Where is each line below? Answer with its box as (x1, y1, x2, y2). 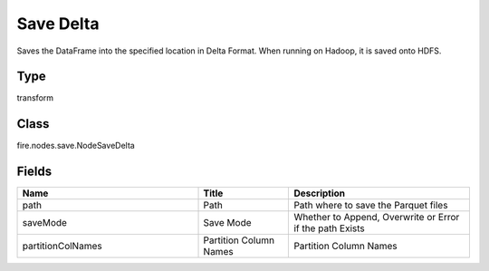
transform (16, 92, 54, 103)
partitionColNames (22, 240, 103, 253)
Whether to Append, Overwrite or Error (293, 211, 460, 224)
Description (293, 187, 346, 199)
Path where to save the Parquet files (293, 199, 448, 212)
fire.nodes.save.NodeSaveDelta (16, 140, 135, 151)
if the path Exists (293, 222, 366, 235)
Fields (16, 164, 53, 179)
